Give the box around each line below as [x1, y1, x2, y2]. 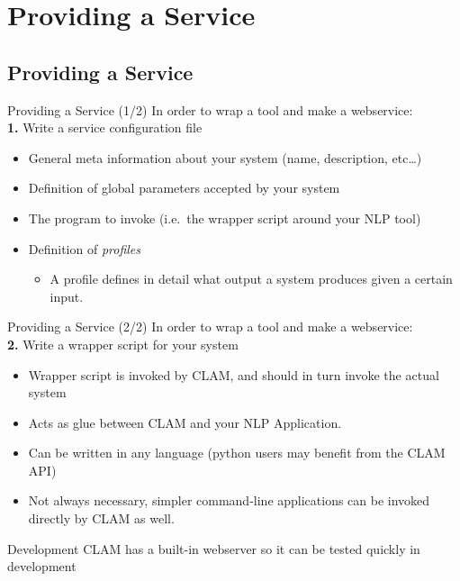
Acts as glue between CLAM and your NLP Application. [28, 413, 342, 431]
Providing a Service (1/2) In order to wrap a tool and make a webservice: [7, 100, 413, 119]
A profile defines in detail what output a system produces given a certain [50, 269, 453, 288]
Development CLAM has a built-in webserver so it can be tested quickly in [7, 539, 420, 558]
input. [50, 286, 84, 305]
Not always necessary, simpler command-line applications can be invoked [28, 491, 430, 510]
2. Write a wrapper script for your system [7, 334, 239, 353]
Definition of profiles [28, 239, 141, 258]
